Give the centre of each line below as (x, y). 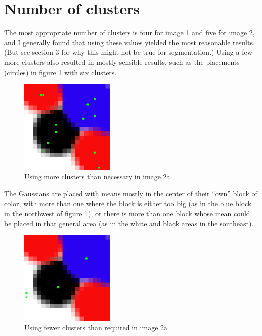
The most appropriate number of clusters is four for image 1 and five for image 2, (129, 32)
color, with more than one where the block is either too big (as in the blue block (128, 203)
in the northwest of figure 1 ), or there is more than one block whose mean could (127, 213)
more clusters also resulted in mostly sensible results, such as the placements (122, 62)
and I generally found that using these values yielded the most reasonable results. (129, 42)
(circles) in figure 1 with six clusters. (60, 72)
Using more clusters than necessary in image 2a (97, 177)
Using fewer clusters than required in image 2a (96, 328)
